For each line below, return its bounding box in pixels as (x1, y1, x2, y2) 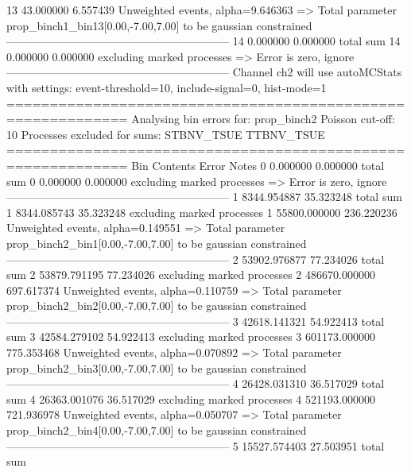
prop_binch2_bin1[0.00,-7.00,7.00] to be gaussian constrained (6, 234, 307, 251)
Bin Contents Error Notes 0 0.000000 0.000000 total (131, 157, 385, 173)
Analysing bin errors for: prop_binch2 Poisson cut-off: (131, 110, 395, 127)
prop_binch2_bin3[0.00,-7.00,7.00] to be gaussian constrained (6, 359, 307, 376)
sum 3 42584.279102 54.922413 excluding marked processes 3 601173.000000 (6, 328, 375, 345)
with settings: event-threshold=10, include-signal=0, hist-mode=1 (6, 79, 327, 95)
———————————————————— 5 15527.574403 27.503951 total (6, 437, 385, 454)
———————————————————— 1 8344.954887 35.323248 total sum (6, 188, 402, 205)
